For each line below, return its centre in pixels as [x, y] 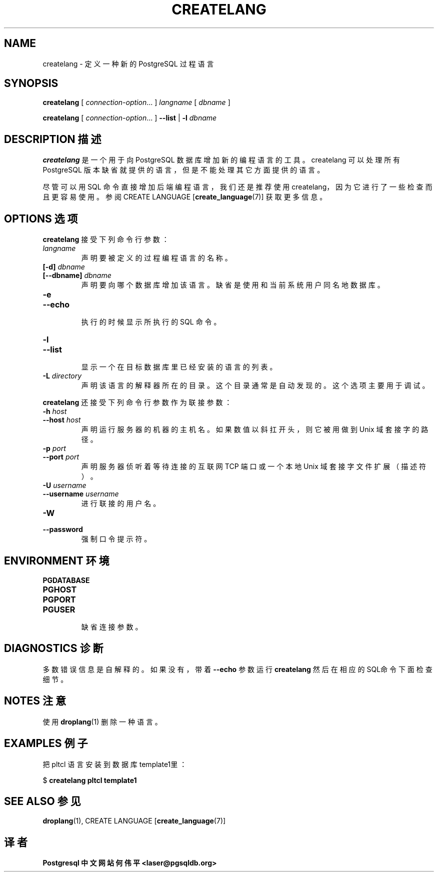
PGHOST [60, 589]
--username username [81, 494]
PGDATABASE [66, 580]
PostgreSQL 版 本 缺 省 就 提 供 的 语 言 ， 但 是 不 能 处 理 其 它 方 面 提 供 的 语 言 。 [183, 170]
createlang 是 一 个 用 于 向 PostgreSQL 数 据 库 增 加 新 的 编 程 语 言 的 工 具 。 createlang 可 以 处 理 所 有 [221, 160]
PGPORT [59, 599]
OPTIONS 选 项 [41, 218]
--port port [61, 457]
